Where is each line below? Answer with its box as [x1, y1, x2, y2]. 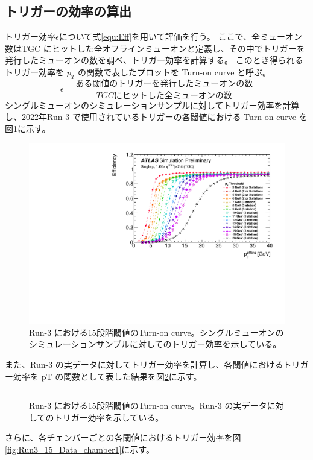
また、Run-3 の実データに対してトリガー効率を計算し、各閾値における [5, 358, 283, 370]
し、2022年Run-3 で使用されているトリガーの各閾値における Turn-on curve [5, 110, 296, 123]
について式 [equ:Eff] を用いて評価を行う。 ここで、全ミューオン [58, 30, 302, 43]
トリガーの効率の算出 [5, 2, 131, 20]
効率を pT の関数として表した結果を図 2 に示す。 [13, 370, 202, 382]
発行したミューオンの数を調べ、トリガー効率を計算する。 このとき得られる [5, 54, 303, 66]
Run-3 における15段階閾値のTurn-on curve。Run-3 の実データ [29, 399, 267, 412]
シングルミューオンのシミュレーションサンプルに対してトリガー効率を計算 [5, 98, 300, 111]
